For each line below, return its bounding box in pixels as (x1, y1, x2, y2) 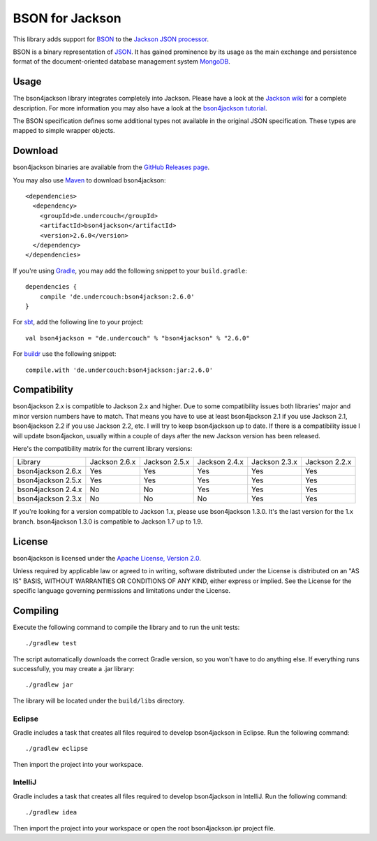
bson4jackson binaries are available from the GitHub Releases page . (13, 163, 210, 171)
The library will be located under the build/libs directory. (13, 696, 185, 705)
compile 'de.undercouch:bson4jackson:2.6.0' (39, 292, 195, 301)
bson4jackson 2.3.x (17, 494, 82, 503)
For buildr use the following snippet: (13, 350, 117, 358)
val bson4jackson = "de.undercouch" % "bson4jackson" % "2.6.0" (25, 334, 251, 342)
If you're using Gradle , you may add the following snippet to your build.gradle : (13, 266, 247, 275)
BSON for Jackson (13, 10, 121, 26)
